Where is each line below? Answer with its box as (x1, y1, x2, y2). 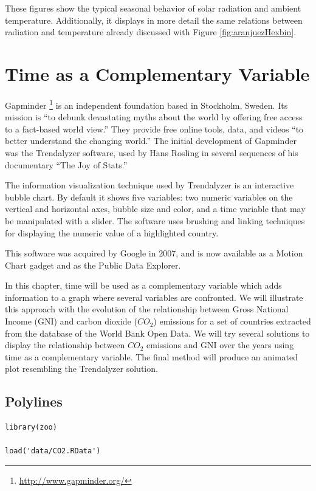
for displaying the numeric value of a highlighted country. (5, 226, 219, 239)
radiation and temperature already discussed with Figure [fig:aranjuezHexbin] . (5, 26, 297, 38)
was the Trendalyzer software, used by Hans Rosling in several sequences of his (5, 146, 298, 159)
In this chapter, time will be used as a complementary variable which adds (5, 279, 282, 292)
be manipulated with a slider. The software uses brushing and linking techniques (5, 214, 305, 227)
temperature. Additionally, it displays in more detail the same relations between (5, 13, 303, 26)
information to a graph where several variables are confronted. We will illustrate (5, 290, 303, 303)
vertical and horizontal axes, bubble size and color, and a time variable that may (5, 202, 306, 215)
